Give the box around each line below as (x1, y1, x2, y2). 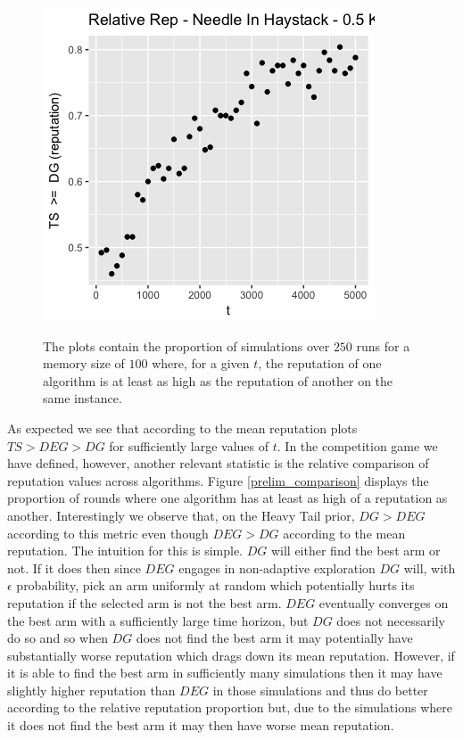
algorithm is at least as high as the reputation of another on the (43, 371, 393, 390)
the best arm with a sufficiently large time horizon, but (7, 611, 309, 629)
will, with (403, 558, 456, 577)
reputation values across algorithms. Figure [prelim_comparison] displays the (7, 471, 429, 489)
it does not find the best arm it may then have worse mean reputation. (7, 716, 394, 735)
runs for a (356, 336, 410, 355)
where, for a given (152, 354, 250, 373)
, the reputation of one (258, 354, 382, 373)
